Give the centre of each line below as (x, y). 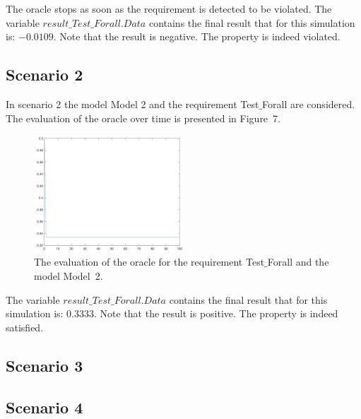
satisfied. (25, 327)
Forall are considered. (309, 104)
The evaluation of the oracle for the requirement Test (149, 262)
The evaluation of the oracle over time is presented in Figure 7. (143, 118)
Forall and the (298, 262)
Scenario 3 (45, 365)
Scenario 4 (45, 407)
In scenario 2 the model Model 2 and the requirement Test (132, 104)
